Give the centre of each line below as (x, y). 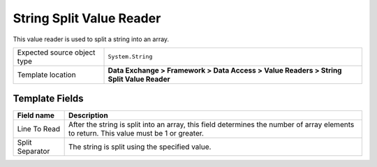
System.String (130, 57)
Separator (34, 152)
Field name (36, 115)
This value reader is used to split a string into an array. (91, 39)
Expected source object (56, 52)
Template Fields (48, 99)
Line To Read (39, 129)
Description (88, 115)
